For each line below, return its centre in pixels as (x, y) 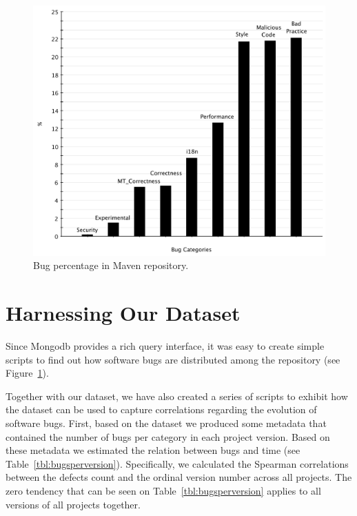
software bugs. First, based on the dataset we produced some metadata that (166, 423)
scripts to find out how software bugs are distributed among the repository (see (173, 359)
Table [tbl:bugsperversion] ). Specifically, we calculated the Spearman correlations (177, 463)
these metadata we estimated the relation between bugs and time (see (153, 450)
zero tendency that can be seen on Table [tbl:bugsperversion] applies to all (163, 490)
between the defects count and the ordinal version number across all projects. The (179, 477)
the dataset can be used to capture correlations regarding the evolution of (161, 409)
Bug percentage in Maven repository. (111, 265)
